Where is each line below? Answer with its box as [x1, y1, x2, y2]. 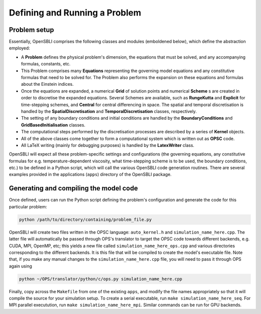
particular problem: [9, 204, 47, 209]
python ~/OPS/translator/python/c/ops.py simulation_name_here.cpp [19, 276, 183, 282]
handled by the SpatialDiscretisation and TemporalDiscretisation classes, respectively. [21, 108, 197, 114]
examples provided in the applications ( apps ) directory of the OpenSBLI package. [9, 172, 172, 177]
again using [9, 263, 32, 269]
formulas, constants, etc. [21, 61, 71, 67]
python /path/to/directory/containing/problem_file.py [19, 217, 152, 222]
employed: [9, 45, 30, 51]
